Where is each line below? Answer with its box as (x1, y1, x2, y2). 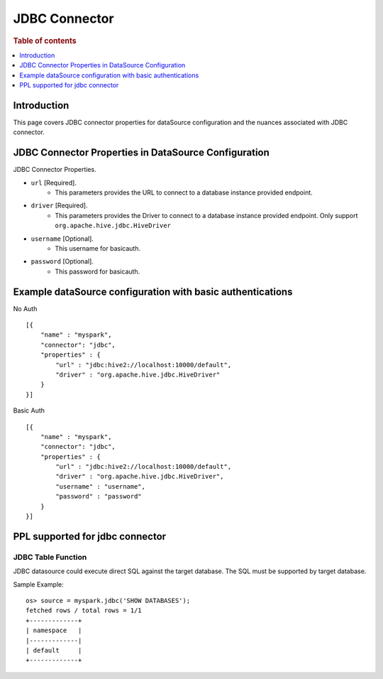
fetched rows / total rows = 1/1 (26, 607, 142, 614)
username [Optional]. (30, 234, 94, 243)
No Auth (13, 304, 38, 313)
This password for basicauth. (55, 267, 140, 276)
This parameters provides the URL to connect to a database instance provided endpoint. (55, 188, 313, 197)
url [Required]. (30, 178, 77, 187)
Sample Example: (13, 580, 64, 589)
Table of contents (13, 36, 77, 45)
